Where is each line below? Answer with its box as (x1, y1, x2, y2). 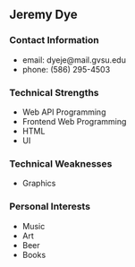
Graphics (21, 178, 56, 189)
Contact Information (9, 34, 100, 47)
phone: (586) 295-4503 (21, 64, 111, 74)
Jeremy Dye (9, 7, 78, 22)
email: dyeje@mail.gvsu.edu (21, 54, 127, 65)
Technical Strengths (9, 86, 100, 99)
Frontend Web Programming (21, 116, 127, 126)
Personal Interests (9, 201, 91, 213)
